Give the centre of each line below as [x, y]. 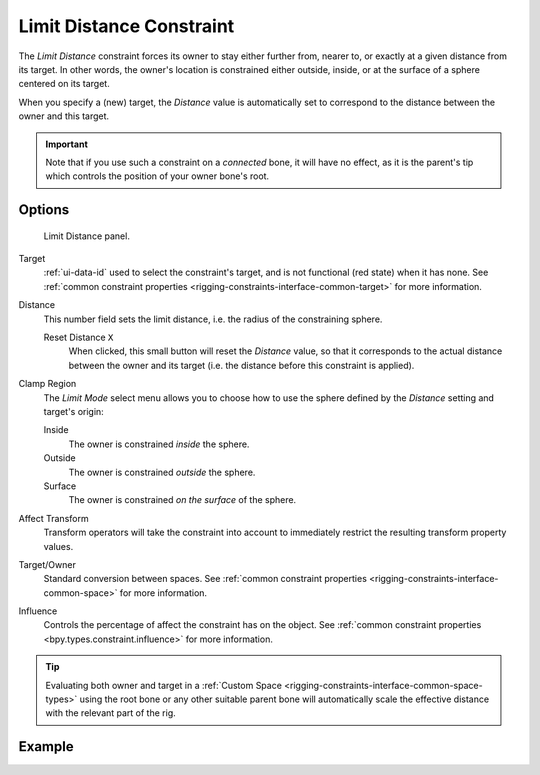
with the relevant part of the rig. [110, 713]
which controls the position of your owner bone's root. [157, 176]
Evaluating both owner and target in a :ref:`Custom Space [163, 685]
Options [44, 210]
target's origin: [73, 411]
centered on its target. [64, 84]
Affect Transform [53, 518]
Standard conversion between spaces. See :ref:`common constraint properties [205, 579]
